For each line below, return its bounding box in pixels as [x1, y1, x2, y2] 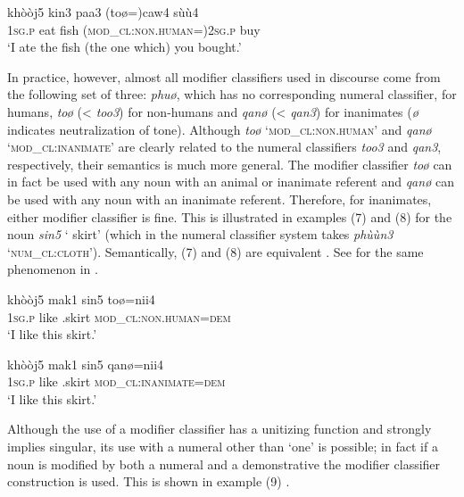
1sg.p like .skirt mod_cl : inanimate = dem [7, 372, 226, 391]
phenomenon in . [7, 260, 98, 278]
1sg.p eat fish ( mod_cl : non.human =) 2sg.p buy [7, 20, 261, 38]
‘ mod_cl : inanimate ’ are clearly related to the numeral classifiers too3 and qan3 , [7, 137, 442, 156]
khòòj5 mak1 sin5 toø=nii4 [7, 289, 155, 308]
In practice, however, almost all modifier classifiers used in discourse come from [7, 67, 441, 86]
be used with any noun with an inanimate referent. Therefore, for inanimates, [7, 189, 432, 208]
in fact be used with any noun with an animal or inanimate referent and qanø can [7, 172, 454, 191]
